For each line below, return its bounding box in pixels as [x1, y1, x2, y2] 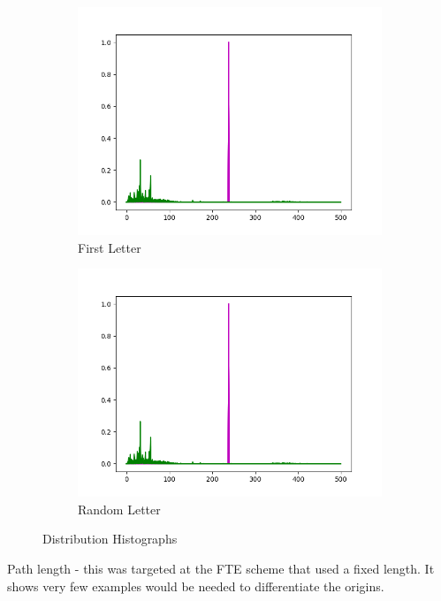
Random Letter [78, 499, 161, 518]
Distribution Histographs [42, 529, 178, 548]
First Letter [78, 238, 141, 256]
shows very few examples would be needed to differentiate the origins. [7, 576, 384, 595]
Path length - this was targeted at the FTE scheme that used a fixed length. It [7, 559, 435, 577]
